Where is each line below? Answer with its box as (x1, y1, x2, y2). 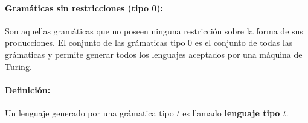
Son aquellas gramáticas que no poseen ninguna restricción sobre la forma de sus (5, 24, 303, 37)
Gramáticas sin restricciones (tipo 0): (5, 1, 164, 14)
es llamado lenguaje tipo (182, 106, 280, 119)
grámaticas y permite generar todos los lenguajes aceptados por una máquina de (5, 48, 303, 60)
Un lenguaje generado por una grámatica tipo (5, 106, 174, 119)
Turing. (5, 60, 32, 72)
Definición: (5, 83, 51, 96)
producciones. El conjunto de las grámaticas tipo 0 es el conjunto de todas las (5, 36, 293, 49)
